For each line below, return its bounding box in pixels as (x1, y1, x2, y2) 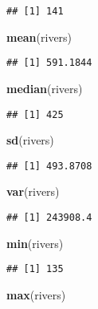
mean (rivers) (6, 28, 73, 45)
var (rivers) (6, 183, 60, 200)
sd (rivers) (6, 132, 54, 148)
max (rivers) (6, 286, 66, 303)
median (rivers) (6, 79, 83, 96)
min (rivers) (6, 234, 64, 251)
